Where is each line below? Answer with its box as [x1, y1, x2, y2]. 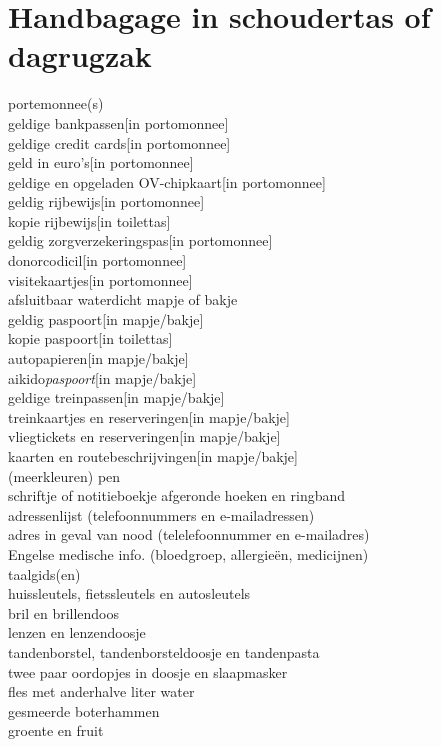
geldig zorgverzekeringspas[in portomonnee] [8, 230, 273, 251]
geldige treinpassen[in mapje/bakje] [8, 387, 225, 408]
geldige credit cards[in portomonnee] [8, 132, 231, 153]
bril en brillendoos [8, 602, 120, 623]
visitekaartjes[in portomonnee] [8, 269, 193, 290]
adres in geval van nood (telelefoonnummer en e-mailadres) [8, 524, 370, 545]
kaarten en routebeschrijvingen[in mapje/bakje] [8, 446, 298, 466]
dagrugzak [8, 35, 152, 76]
